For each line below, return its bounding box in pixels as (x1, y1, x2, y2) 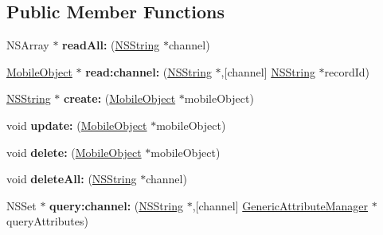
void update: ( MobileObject (6, 116, 147, 133)
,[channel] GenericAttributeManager (192, 197, 369, 213)
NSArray (6, 37, 49, 53)
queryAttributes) (6, 213, 88, 229)
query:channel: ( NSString (49, 197, 183, 213)
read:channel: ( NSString (85, 63, 212, 80)
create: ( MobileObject (64, 90, 176, 107)
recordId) (324, 63, 370, 80)
